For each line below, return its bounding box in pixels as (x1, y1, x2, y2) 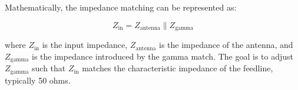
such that (32, 62, 66, 74)
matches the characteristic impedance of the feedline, (82, 62, 273, 74)
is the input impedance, (42, 39, 128, 51)
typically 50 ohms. (5, 74, 71, 86)
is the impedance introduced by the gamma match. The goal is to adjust (32, 50, 294, 62)
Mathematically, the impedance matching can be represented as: (5, 1, 237, 13)
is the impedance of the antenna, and (159, 39, 293, 51)
